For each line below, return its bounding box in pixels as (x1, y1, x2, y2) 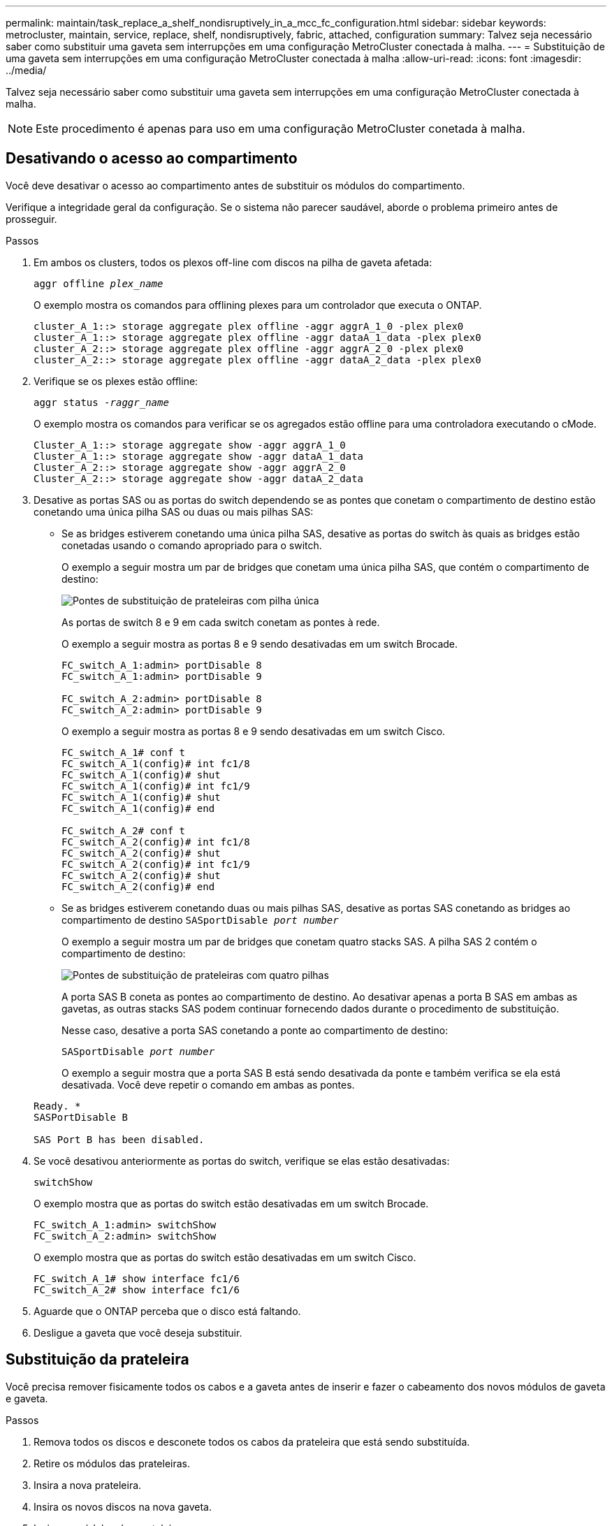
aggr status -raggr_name (34, 396, 169, 408)
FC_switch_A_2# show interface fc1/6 (34, 1284, 240, 1295)
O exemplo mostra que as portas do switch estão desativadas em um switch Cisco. (34, 1251, 416, 1263)
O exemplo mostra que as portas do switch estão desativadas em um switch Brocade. (34, 1197, 429, 1209)
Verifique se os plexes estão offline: (34, 375, 198, 387)
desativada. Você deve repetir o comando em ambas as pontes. (61, 1078, 355, 1091)
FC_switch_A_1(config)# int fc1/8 (61, 757, 250, 769)
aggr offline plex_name (34, 277, 163, 289)
